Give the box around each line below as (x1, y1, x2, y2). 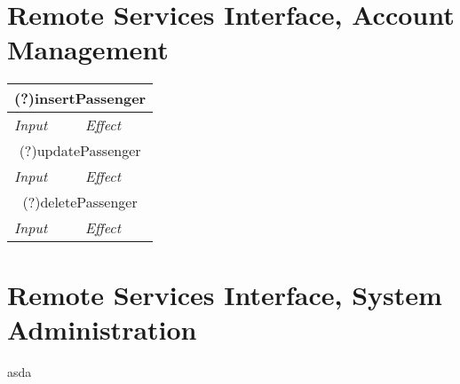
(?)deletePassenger (22, 192, 138, 213)
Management (7, 31, 169, 67)
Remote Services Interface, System (7, 276, 442, 312)
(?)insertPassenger (14, 88, 147, 109)
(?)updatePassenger (19, 140, 141, 161)
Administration (7, 310, 197, 347)
